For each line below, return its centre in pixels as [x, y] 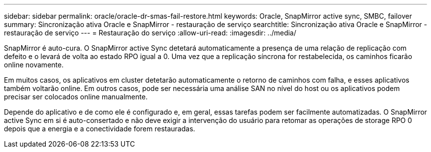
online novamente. [34, 65]
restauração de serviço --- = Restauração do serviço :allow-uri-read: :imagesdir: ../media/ [150, 33]
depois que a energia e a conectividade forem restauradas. [100, 129]
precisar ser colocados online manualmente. [76, 97]
